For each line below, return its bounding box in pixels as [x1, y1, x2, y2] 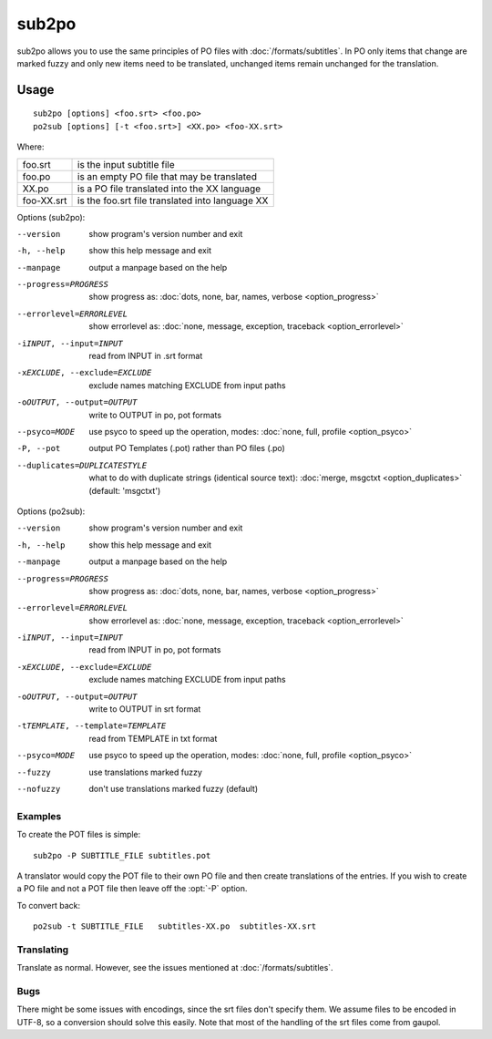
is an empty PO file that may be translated [77, 170, 257, 182]
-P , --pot [16, 443, 61, 454]
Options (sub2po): [16, 211, 86, 222]
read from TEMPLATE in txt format [88, 733, 218, 744]
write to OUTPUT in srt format [88, 704, 201, 715]
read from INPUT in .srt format [88, 351, 203, 362]
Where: [16, 141, 45, 152]
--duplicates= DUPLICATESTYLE [16, 460, 148, 470]
